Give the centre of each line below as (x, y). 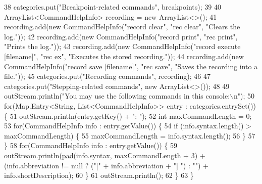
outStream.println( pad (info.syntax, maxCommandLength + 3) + (105, 155)
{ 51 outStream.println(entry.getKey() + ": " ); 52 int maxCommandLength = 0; (128, 116)
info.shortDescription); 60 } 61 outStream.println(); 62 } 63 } (99, 175)
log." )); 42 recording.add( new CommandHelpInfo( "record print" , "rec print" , (121, 36)
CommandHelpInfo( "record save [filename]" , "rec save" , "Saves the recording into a (131, 66)
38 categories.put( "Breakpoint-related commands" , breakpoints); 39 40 (113, 7)
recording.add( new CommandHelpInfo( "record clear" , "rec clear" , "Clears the (122, 27)
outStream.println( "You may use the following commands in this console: (117, 96)
